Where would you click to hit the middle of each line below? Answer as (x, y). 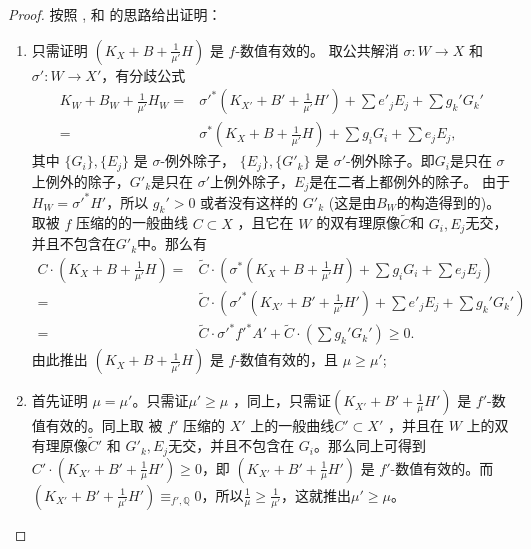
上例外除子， (252, 180)
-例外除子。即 (390, 160)
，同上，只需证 (281, 400)
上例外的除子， (80, 180)
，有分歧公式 (143, 74)
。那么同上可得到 (370, 445)
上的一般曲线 (292, 425)
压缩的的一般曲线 (132, 222)
